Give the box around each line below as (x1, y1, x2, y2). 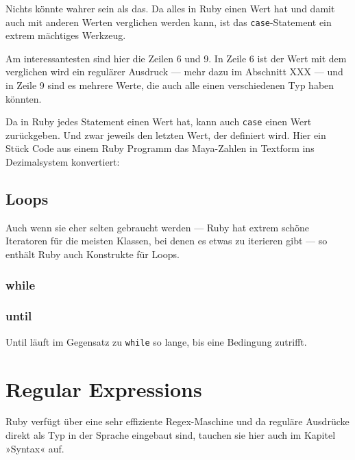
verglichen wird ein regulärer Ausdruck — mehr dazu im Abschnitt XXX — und (5, 64, 343, 79)
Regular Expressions (5, 374, 202, 402)
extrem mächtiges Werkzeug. (5, 28, 126, 42)
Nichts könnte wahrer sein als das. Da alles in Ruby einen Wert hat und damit (5, 1, 335, 15)
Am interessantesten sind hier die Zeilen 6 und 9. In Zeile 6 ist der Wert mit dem (5, 51, 347, 65)
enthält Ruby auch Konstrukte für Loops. (5, 247, 180, 261)
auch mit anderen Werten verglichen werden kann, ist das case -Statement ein (5, 14, 332, 29)
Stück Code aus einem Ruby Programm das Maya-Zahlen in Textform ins (5, 141, 315, 155)
